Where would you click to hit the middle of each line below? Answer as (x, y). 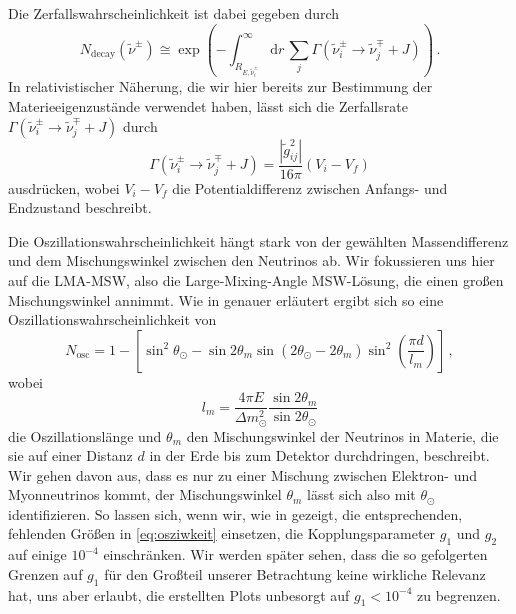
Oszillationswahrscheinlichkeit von (112, 319)
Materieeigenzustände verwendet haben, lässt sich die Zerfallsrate (208, 106)
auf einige (37, 554)
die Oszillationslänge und (85, 435)
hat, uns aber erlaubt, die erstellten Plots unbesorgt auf (179, 594)
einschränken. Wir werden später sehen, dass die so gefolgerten (295, 554)
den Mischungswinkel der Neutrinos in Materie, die (342, 435)
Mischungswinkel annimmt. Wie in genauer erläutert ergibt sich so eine (226, 299)
